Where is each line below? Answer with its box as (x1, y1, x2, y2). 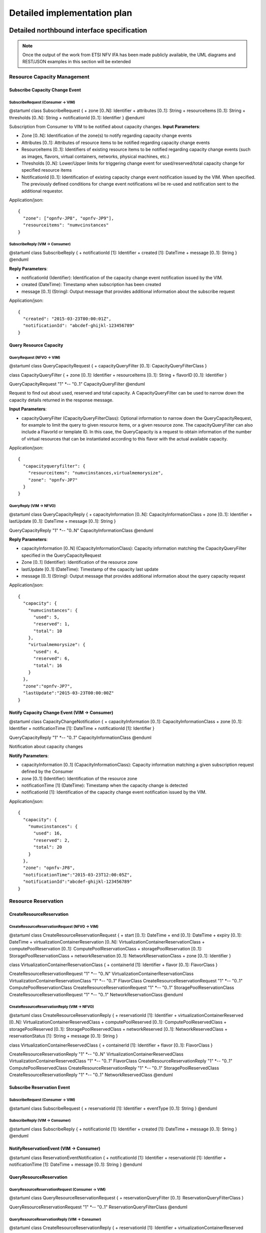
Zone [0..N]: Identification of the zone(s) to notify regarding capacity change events (21, 133, 192, 139)
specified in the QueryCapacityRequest (21, 552, 101, 558)
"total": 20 (33, 844, 63, 850)
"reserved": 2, (33, 837, 70, 843)
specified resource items (21, 167, 72, 173)
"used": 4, (33, 649, 60, 654)
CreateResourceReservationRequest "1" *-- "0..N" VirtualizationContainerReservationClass (9, 971, 194, 977)
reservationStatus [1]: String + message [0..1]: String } (9, 1033, 118, 1039)
